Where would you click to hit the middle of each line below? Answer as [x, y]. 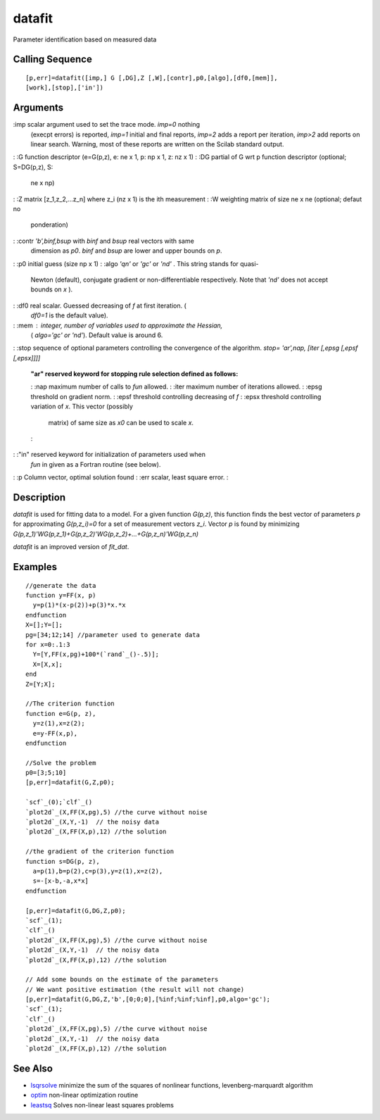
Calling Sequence [53, 59]
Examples [35, 567]
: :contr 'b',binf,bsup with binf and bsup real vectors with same [104, 241]
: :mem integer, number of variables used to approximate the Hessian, [118, 325]
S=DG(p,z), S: [33, 167]
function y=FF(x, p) [61, 596]
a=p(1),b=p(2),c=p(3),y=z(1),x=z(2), [98, 871]
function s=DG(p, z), [63, 861]
